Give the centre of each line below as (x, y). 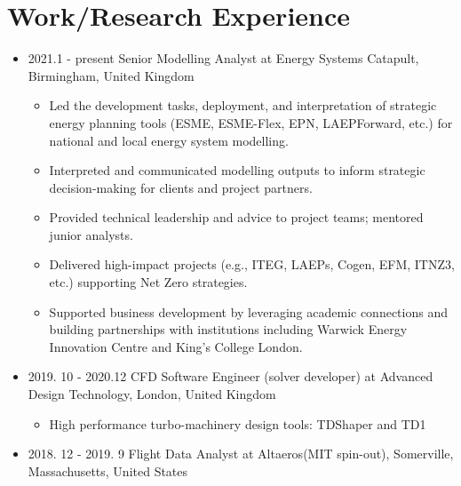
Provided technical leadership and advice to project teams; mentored (236, 217)
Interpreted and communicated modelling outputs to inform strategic (237, 170)
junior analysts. (91, 234)
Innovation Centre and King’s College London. (176, 346)
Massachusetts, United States (108, 470)
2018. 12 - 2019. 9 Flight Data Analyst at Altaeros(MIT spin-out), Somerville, (241, 454)
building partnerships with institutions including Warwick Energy (228, 329)
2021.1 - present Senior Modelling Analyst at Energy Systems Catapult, (223, 58)
